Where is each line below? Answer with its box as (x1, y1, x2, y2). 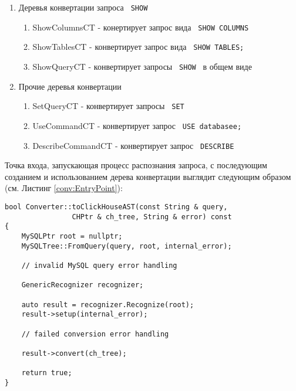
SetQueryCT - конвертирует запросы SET (32, 100, 184, 112)
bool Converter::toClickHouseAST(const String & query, (5, 202, 228, 211)
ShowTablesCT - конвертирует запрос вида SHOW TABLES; (32, 40, 244, 53)
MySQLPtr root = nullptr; (21, 232, 123, 240)
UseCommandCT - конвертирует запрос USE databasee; (32, 119, 242, 131)
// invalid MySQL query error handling (21, 261, 177, 270)
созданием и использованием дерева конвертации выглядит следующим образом (5, 170, 291, 182)
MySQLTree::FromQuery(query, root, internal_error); (21, 242, 232, 250)
